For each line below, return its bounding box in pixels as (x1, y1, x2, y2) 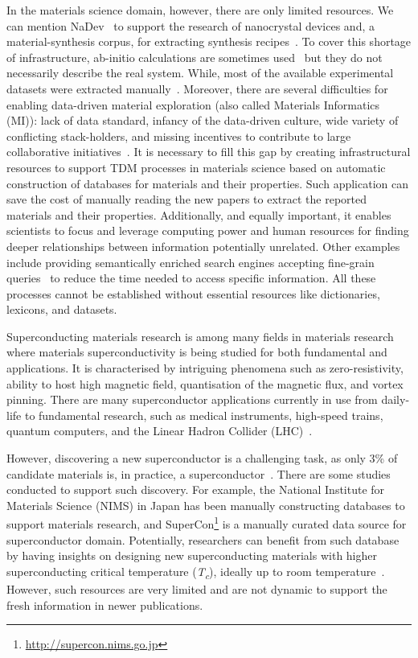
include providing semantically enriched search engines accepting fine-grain (6, 253, 375, 270)
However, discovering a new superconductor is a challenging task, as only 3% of (6, 450, 398, 467)
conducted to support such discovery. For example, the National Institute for (6, 481, 385, 498)
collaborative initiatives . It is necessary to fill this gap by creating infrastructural (6, 143, 411, 160)
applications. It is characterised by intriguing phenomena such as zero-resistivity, (6, 360, 404, 376)
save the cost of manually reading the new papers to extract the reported (6, 191, 367, 208)
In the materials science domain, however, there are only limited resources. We (6, 2, 394, 18)
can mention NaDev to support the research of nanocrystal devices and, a (6, 17, 375, 34)
